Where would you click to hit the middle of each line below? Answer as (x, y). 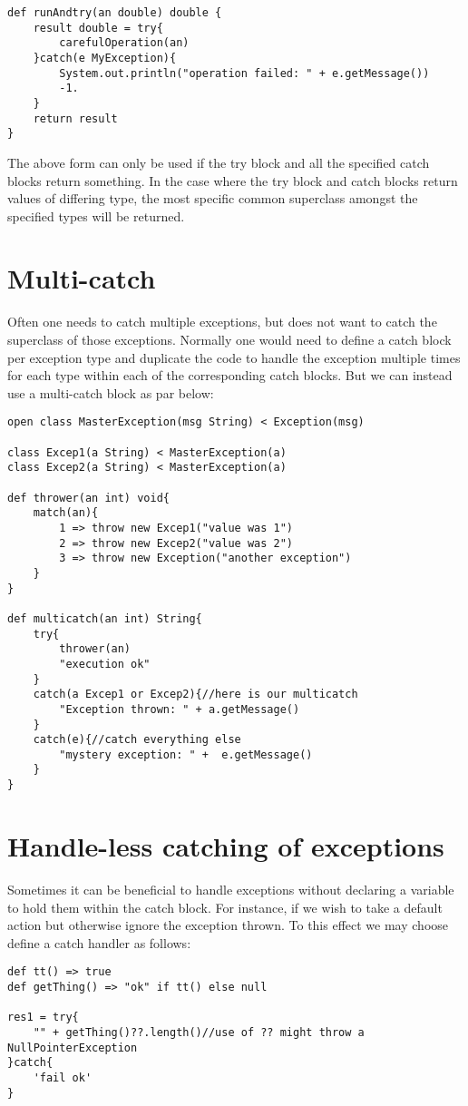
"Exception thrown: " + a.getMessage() (180, 709)
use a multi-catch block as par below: (111, 392)
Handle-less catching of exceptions (226, 845)
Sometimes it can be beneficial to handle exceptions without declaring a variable (231, 889)
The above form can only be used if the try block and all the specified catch (219, 162)
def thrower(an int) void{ (88, 498)
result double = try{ (98, 28)
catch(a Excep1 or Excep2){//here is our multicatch (195, 695)
